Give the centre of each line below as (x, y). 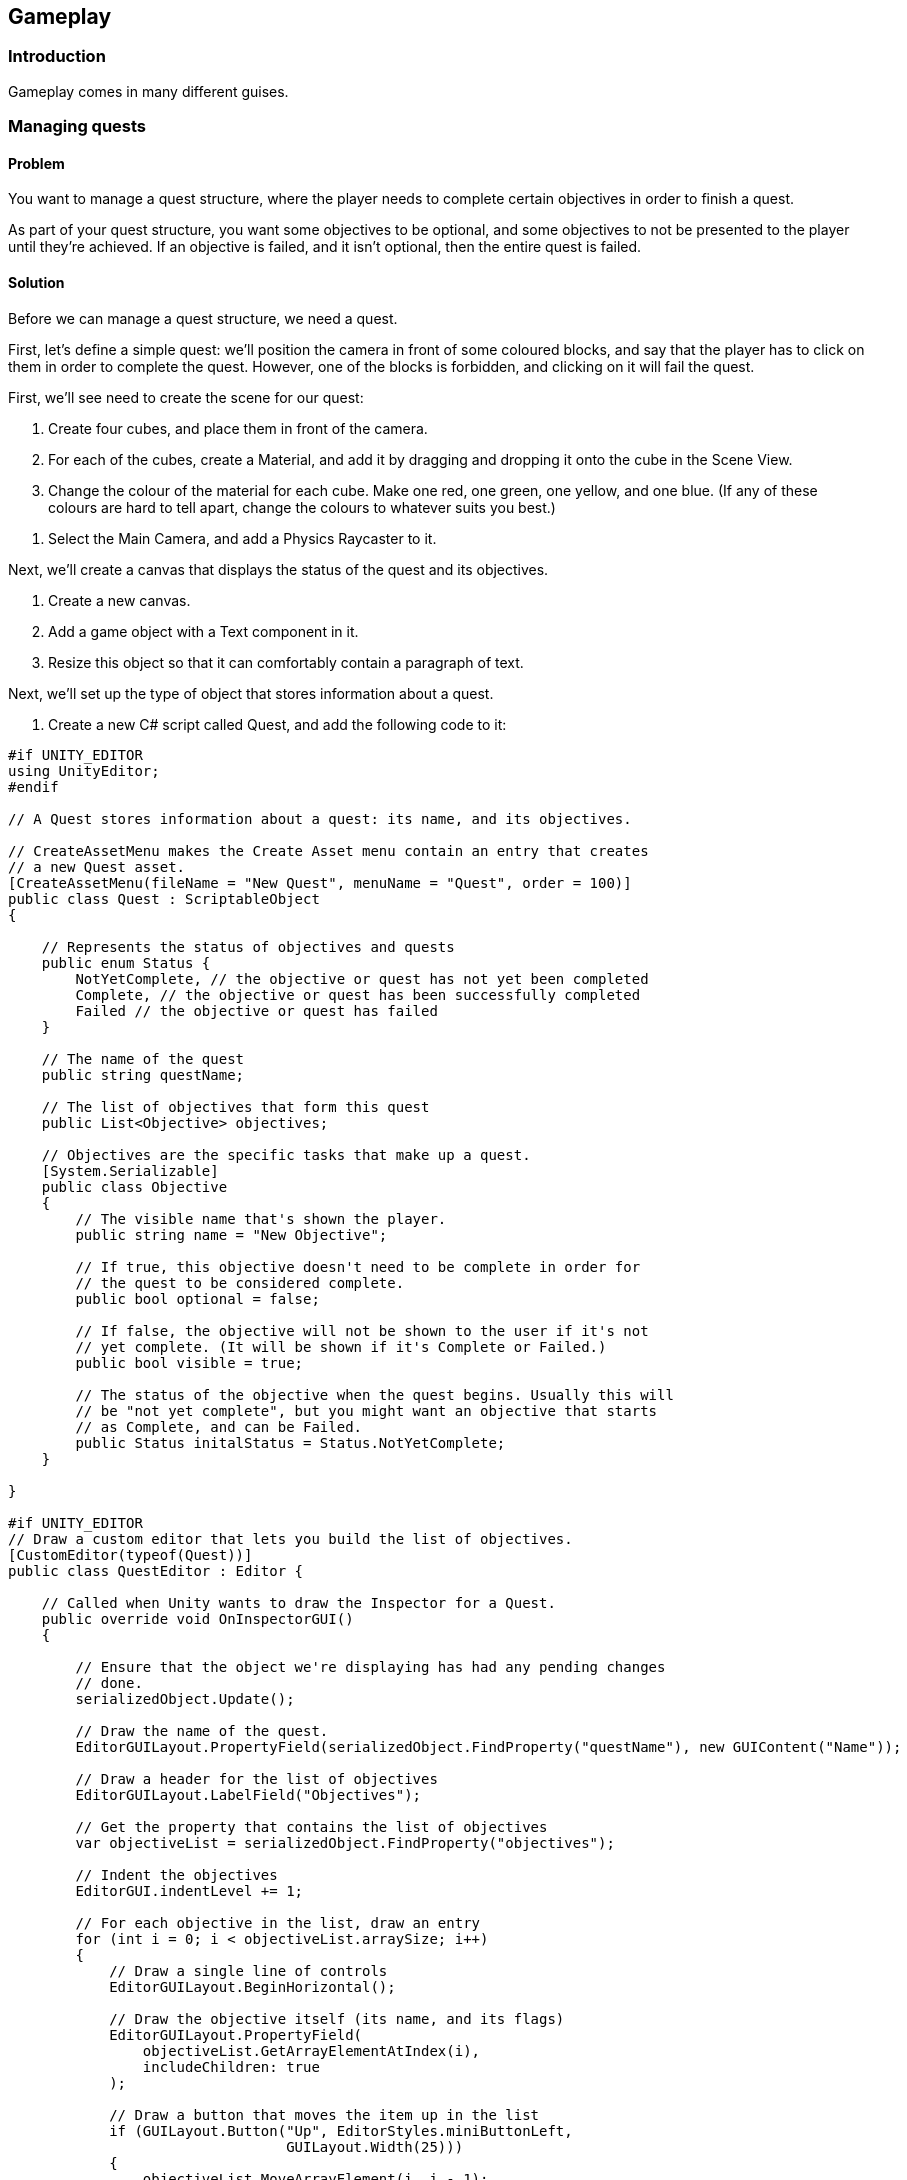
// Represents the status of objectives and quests (248, 946)
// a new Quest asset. (97, 866)
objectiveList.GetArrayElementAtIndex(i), (311, 2050)
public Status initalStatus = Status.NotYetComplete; (290, 1442)
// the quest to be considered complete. (240, 1282)
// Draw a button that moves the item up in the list (324, 2114)
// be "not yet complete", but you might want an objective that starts (366, 1410)
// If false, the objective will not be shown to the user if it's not (362, 1330)
